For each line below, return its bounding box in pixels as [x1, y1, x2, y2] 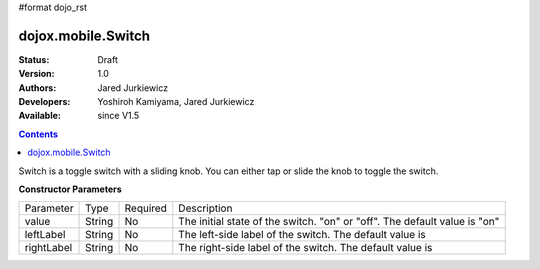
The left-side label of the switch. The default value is [178, 228, 426, 242]
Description [178, 201, 233, 215]
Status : [18, 53, 50, 65]
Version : [18, 68, 55, 80]
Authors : [18, 81, 57, 94]
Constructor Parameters [18, 183, 122, 195]
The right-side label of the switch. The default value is [178, 241, 433, 255]
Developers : [18, 96, 71, 108]
